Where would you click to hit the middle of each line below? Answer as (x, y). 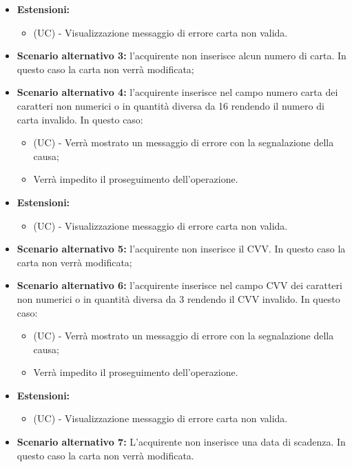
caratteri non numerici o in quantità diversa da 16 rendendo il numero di (170, 105)
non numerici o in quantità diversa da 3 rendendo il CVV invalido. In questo (178, 298)
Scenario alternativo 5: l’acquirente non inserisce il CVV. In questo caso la (181, 249)
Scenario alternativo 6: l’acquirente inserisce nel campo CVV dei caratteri (179, 285)
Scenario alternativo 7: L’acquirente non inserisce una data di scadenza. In (181, 442)
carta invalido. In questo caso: (80, 119)
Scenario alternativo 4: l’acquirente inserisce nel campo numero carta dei (177, 92)
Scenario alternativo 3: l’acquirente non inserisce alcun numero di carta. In (182, 56)
